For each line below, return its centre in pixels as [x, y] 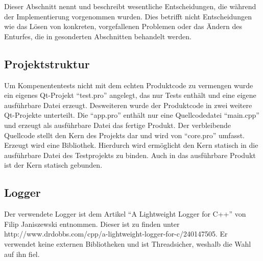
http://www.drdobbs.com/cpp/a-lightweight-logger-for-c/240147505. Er [116, 234]
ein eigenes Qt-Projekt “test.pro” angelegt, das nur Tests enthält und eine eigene [130, 95]
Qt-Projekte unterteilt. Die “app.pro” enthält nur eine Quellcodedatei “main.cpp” [132, 115]
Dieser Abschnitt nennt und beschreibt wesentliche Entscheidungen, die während [130, 6]
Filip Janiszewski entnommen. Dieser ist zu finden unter [92, 224]
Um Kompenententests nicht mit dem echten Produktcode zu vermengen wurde [129, 85]
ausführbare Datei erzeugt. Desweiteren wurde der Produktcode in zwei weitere [128, 105]
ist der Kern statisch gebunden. [53, 165]
